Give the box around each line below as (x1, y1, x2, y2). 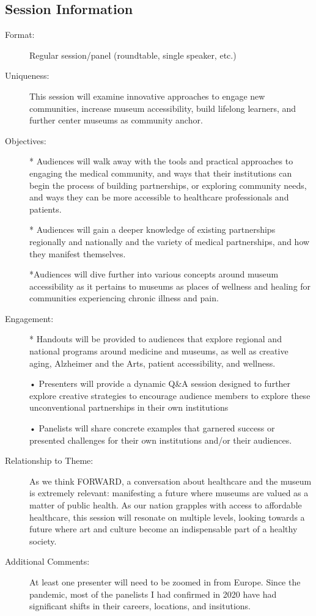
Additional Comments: (5, 555, 90, 568)
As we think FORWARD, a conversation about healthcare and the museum (29, 474, 312, 487)
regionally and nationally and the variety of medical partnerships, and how (29, 235, 310, 248)
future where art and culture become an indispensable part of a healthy (29, 522, 298, 535)
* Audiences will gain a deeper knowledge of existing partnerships (29, 223, 276, 236)
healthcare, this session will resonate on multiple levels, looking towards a (29, 510, 305, 523)
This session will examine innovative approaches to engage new (29, 89, 265, 102)
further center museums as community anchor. (29, 114, 203, 127)
